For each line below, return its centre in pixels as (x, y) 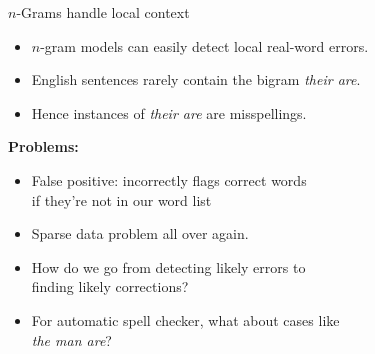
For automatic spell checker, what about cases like (185, 319)
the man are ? (71, 339)
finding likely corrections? (110, 286)
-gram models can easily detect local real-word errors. (204, 45)
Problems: (43, 146)
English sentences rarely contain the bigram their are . (196, 79)
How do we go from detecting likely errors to (168, 266)
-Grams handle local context (103, 12)
